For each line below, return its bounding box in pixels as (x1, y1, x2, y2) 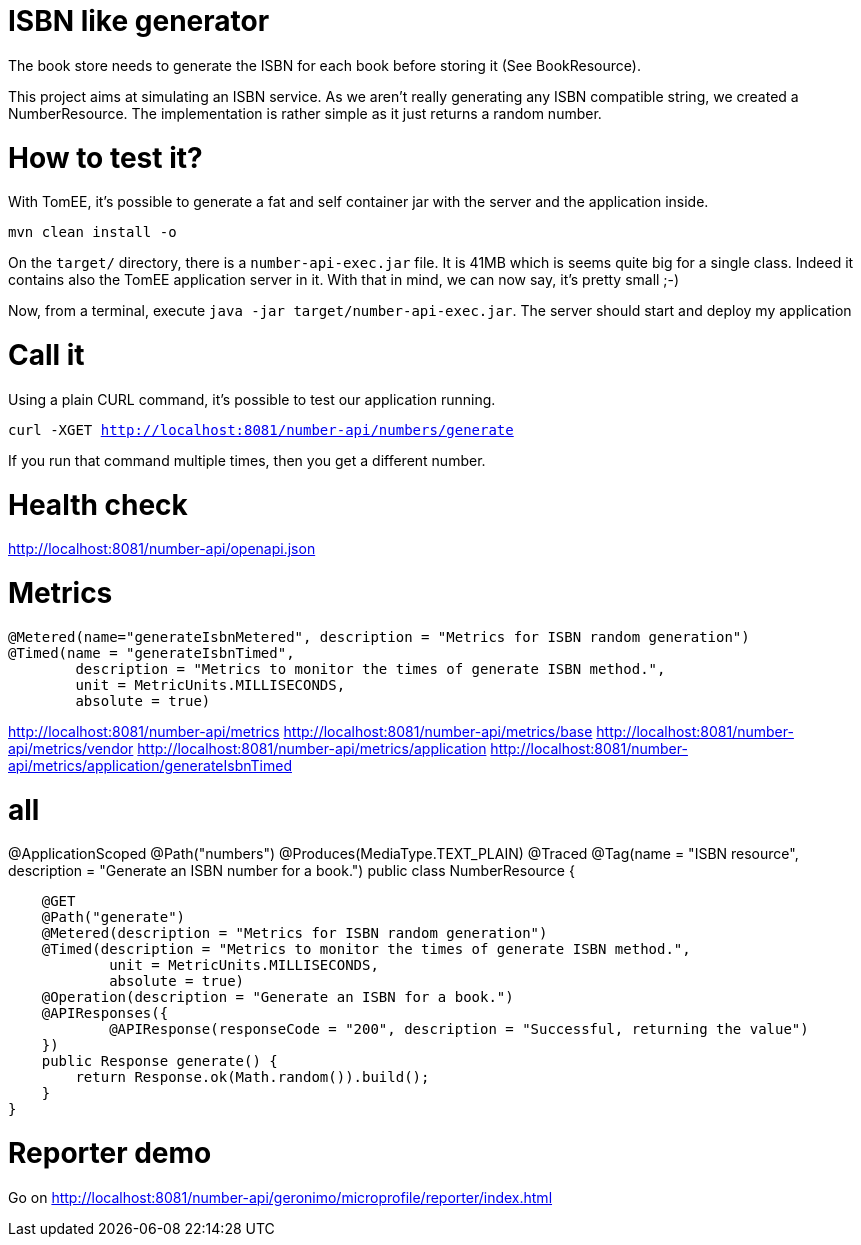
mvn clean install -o (8, 224, 177, 241)
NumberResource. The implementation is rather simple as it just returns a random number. (8, 104, 602, 122)
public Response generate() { (41, 1053, 278, 1070)
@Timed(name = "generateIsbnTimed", (8, 644, 295, 661)
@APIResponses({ (41, 1005, 169, 1022)
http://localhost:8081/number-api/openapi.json (8, 540, 316, 558)
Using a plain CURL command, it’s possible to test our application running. (8, 390, 496, 408)
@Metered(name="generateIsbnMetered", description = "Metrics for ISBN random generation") (8, 628, 750, 645)
